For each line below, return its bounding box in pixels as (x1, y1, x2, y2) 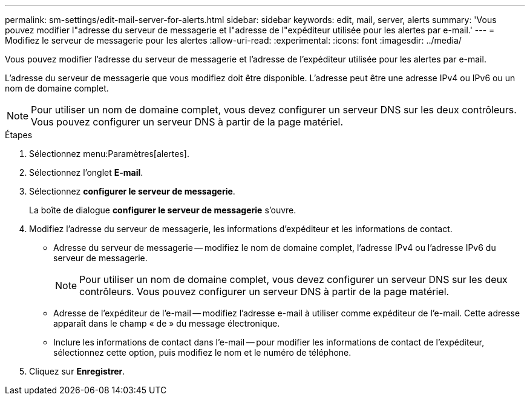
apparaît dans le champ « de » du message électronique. (53, 318, 280, 328)
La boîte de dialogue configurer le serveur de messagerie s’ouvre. (29, 205, 296, 215)
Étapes (5, 130, 33, 140)
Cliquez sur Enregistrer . (29, 366, 125, 376)
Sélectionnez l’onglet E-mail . (29, 167, 143, 178)
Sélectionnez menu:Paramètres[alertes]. (29, 148, 189, 159)
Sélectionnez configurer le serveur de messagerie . (29, 186, 235, 196)
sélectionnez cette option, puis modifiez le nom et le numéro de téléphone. (53, 347, 352, 358)
